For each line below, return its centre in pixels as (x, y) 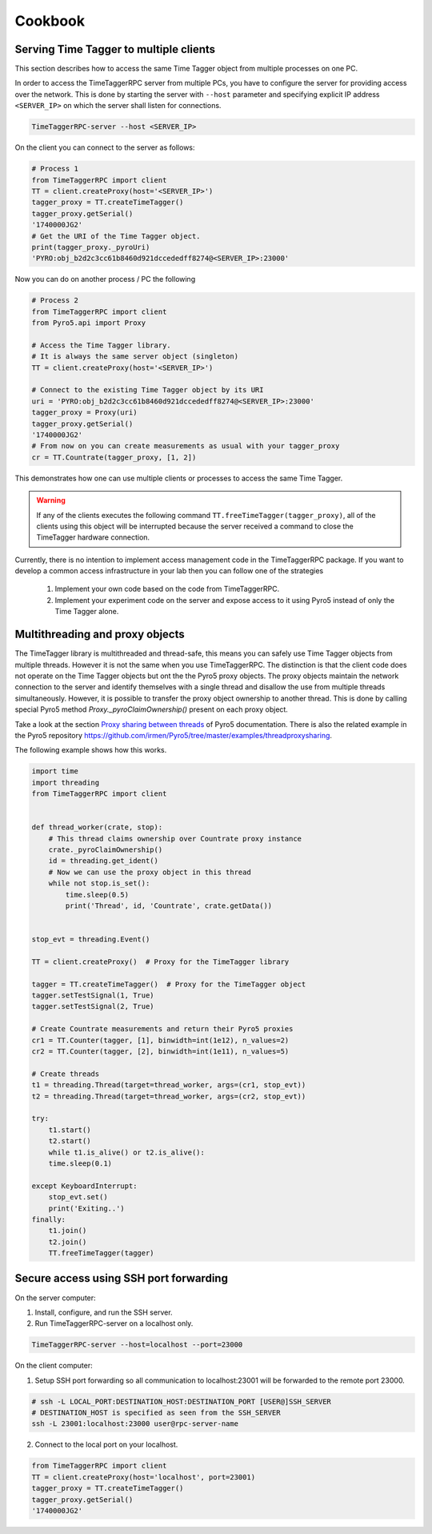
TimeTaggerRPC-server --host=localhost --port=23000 (137, 1345)
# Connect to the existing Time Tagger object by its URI (148, 390)
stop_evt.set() (78, 1197)
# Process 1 (55, 169)
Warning (51, 500)
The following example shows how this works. (91, 750)
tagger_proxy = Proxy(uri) (84, 413)
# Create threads (66, 1074)
